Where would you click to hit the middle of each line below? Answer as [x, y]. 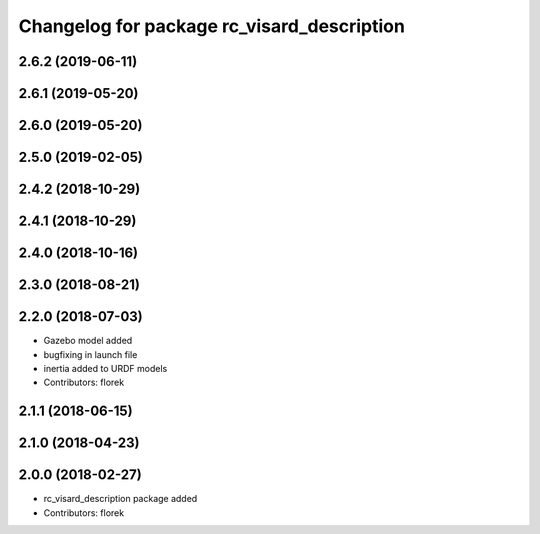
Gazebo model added [88, 341]
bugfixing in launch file [90, 354]
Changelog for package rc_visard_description [211, 26]
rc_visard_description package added [120, 499]
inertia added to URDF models [105, 368]
